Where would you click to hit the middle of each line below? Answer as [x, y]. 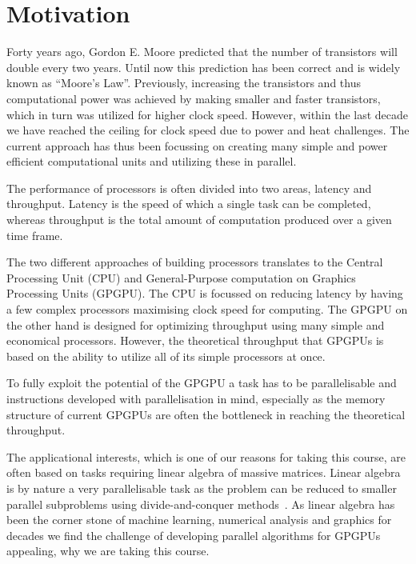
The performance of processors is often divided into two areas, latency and [189, 188]
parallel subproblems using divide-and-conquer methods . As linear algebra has [201, 504]
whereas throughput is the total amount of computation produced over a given [199, 220]
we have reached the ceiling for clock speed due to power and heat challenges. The [208, 130]
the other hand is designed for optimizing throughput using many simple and [196, 324]
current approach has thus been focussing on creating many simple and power [197, 145]
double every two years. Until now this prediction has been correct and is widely [204, 67]
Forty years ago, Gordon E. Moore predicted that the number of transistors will [202, 52]
